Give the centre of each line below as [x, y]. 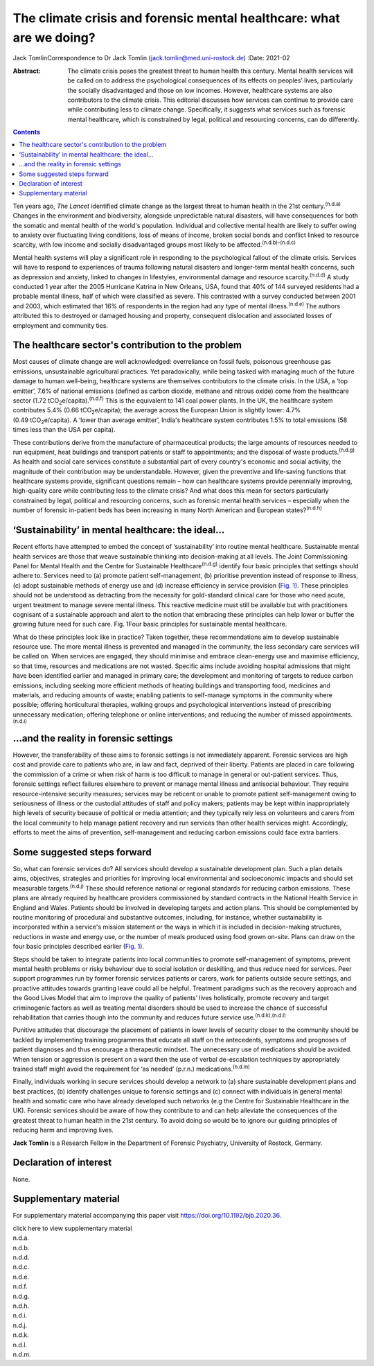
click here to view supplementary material [72, 1228]
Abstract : [27, 71]
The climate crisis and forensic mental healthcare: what [177, 18]
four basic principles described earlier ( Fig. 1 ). [79, 947]
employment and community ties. [61, 325]
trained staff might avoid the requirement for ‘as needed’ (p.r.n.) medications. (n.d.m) [132, 1068]
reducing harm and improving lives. [63, 1130]
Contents [27, 132]
